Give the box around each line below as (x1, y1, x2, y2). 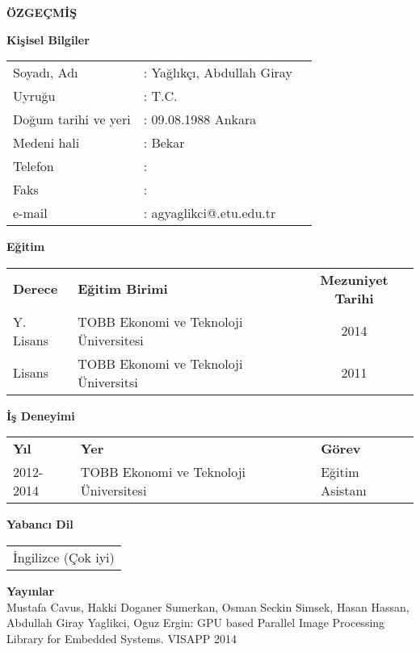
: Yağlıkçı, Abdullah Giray (143, 63, 292, 82)
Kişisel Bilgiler (6, 31, 90, 48)
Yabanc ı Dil (6, 516, 73, 533)
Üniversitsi (78, 372, 138, 391)
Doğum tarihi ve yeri (13, 110, 131, 129)
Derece (13, 279, 58, 299)
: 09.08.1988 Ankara (143, 110, 257, 129)
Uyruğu (13, 86, 56, 106)
